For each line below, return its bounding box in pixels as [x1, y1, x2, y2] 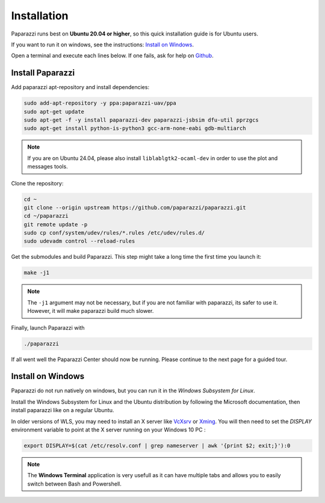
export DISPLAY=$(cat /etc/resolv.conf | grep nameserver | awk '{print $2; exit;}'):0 [23, 442, 291, 449]
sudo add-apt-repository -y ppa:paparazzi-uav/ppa [23, 100, 177, 106]
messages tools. [27, 163, 69, 170]
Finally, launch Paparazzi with [11, 324, 85, 331]
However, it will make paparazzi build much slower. [27, 307, 154, 315]
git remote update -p [23, 221, 88, 228]
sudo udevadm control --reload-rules [23, 238, 135, 245]
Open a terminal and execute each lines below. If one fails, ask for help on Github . [11, 52, 214, 60]
